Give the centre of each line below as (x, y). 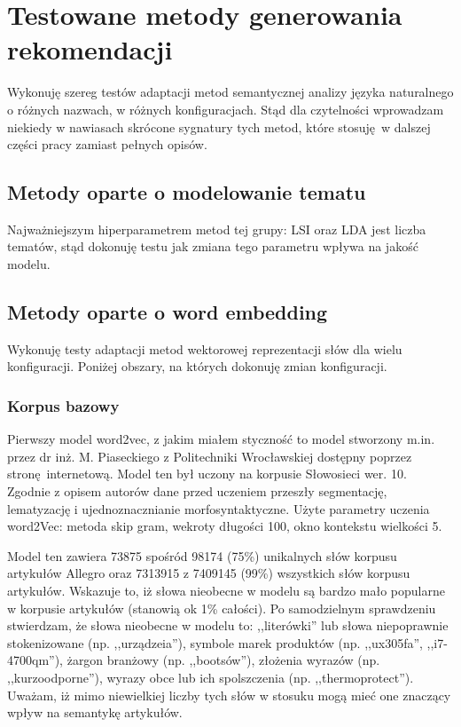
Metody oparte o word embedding (168, 312)
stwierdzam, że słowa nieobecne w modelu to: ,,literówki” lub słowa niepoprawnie (228, 625)
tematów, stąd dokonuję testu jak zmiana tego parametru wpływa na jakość (213, 246)
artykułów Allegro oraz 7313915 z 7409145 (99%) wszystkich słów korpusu (209, 573)
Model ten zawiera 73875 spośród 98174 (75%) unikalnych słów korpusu (202, 555)
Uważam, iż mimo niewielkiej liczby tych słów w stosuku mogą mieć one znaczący (229, 695)
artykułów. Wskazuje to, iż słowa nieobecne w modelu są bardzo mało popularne (226, 591)
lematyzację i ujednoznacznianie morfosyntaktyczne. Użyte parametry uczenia (219, 508)
